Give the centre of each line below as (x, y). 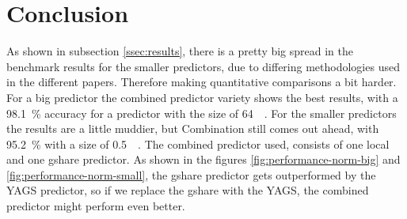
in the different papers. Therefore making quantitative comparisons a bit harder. (202, 82)
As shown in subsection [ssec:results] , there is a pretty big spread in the (180, 51)
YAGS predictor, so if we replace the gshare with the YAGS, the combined (188, 190)
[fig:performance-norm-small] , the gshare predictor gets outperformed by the (191, 174)
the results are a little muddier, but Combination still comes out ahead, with (193, 128)
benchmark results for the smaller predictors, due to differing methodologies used (203, 66)
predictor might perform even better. (96, 206)
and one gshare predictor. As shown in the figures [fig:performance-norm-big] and (203, 159)
